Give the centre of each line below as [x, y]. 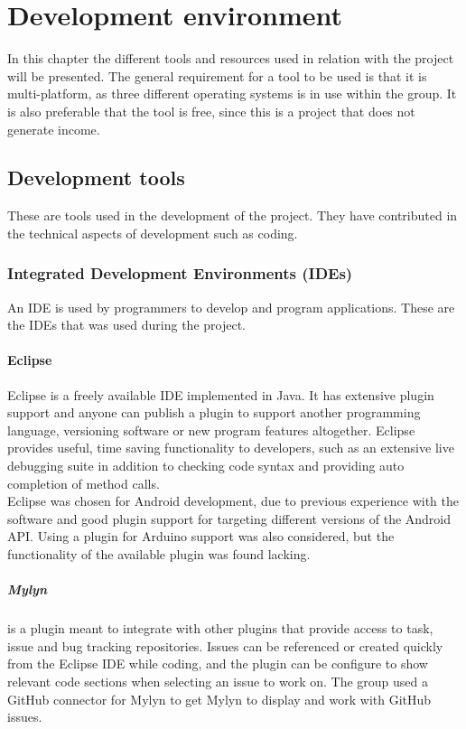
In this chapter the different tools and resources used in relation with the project [231, 58]
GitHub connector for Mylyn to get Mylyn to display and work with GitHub [219, 699]
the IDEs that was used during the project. [126, 325]
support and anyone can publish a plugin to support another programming [214, 412]
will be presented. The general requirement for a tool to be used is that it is [217, 75]
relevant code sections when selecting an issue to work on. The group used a [218, 681]
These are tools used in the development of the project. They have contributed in [233, 215]
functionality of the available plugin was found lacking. [159, 554]
